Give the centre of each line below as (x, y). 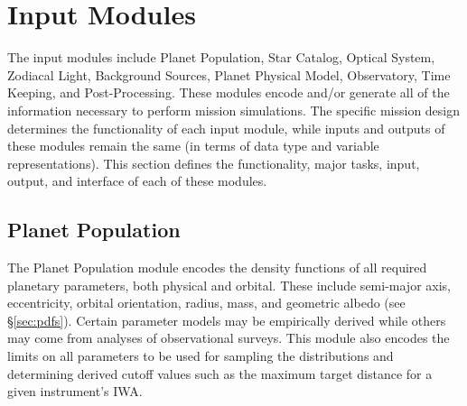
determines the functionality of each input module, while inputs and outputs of (226, 128)
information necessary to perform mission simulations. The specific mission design (234, 110)
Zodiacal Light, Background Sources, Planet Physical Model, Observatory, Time (229, 74)
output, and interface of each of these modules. (137, 181)
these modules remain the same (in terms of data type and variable (193, 146)
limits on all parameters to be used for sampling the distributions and (201, 356)
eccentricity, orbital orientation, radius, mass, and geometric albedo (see (206, 303)
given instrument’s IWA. (75, 391)
